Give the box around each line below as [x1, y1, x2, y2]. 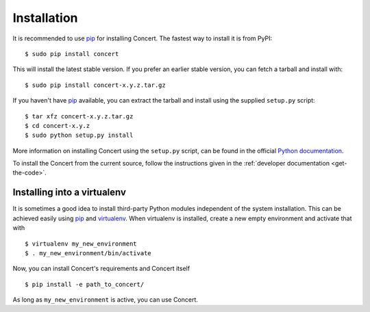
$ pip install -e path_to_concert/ [25, 281, 145, 288]
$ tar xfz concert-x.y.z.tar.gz [25, 112, 134, 120]
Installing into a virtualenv [12, 187, 127, 198]
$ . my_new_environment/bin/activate [25, 249, 152, 257]
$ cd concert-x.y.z [25, 122, 90, 129]
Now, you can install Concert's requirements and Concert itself [12, 264, 190, 273]
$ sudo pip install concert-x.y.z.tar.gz [25, 81, 166, 89]
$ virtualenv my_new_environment [25, 239, 137, 248]
